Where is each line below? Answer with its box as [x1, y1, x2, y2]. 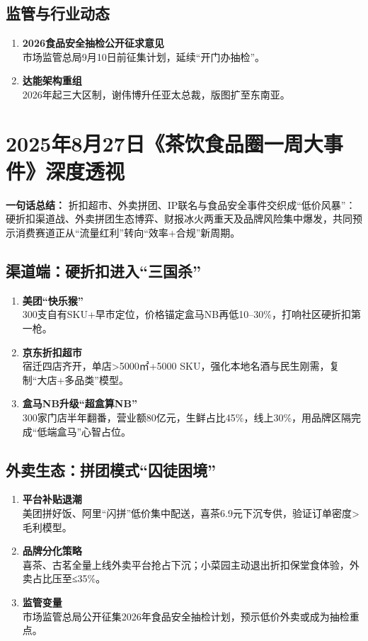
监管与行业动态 [6, 2, 110, 24]
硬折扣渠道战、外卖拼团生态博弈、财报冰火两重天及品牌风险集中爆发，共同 [6, 211, 352, 226]
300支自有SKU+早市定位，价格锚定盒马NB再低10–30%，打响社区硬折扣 [22, 307, 351, 322]
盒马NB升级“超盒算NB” [22, 396, 137, 411]
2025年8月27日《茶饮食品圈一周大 [6, 128, 323, 157]
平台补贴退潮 [22, 492, 82, 506]
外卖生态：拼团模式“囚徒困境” [6, 458, 216, 480]
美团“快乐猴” [22, 293, 84, 307]
